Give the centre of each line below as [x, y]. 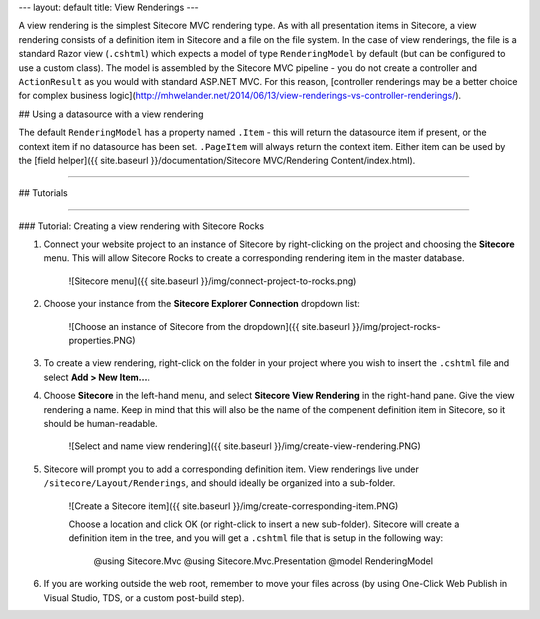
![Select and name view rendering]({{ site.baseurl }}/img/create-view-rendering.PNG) [245, 446]
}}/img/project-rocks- [396, 326]
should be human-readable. [101, 423]
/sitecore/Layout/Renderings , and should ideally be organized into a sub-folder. [219, 483]
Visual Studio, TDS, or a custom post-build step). [144, 597]
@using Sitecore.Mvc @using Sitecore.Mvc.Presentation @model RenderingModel [263, 561]
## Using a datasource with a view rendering [111, 114]
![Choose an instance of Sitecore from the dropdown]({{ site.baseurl [209, 326]
